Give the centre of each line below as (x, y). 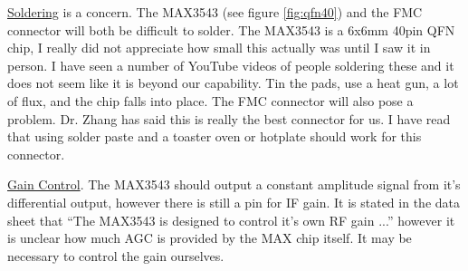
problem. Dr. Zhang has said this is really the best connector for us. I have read (229, 118)
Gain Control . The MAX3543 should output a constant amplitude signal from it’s (234, 184)
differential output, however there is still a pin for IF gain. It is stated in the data (234, 202)
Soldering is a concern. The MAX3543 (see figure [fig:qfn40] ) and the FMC (215, 12)
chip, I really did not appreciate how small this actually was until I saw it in (219, 48)
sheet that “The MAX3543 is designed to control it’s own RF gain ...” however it (231, 220)
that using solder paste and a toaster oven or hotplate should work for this (215, 136)
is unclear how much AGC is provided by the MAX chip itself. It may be (210, 238)
